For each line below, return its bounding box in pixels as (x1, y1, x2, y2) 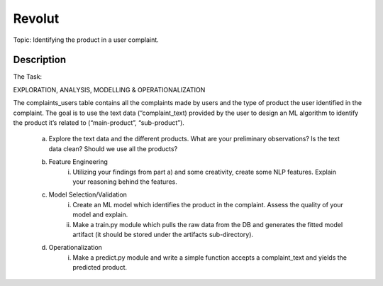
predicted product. (72, 263, 128, 272)
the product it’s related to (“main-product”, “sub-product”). (13, 119, 184, 127)
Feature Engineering (48, 158, 108, 166)
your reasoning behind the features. (72, 177, 177, 186)
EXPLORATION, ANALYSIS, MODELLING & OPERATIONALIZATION (13, 85, 206, 94)
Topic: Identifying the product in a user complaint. (13, 35, 159, 44)
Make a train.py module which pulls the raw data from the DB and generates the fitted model (72, 220, 343, 229)
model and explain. (72, 210, 128, 219)
